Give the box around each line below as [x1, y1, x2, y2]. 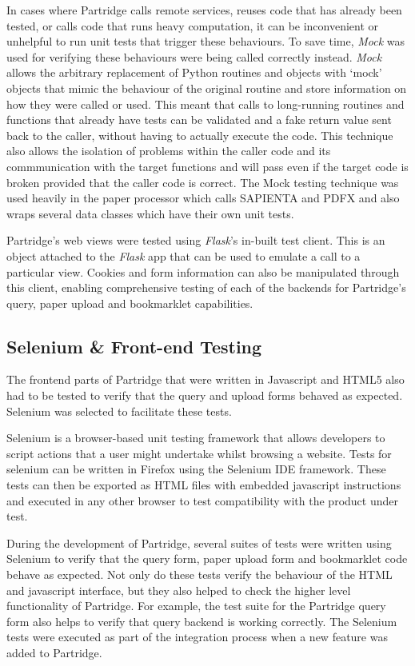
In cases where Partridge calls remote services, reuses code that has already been [6, 2, 402, 18]
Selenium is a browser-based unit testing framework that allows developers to [6, 429, 385, 446]
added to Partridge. [6, 644, 102, 660]
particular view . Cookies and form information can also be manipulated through [6, 263, 400, 280]
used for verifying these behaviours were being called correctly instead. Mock [6, 48, 382, 65]
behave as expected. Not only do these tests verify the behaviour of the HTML [6, 566, 393, 583]
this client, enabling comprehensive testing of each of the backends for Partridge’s [6, 279, 406, 296]
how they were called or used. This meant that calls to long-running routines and [6, 95, 405, 112]
